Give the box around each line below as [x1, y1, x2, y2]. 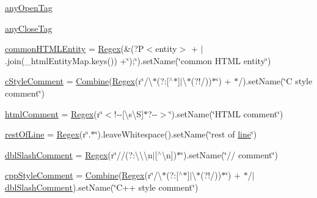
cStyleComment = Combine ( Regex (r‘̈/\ [5, 75, 153, 87]
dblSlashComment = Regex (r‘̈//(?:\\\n [5, 148, 153, 161]
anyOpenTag [5, 1, 53, 13]
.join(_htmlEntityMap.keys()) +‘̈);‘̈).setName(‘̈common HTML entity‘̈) [5, 54, 271, 67]
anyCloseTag [5, 21, 53, 34]
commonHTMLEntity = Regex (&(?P [5, 42, 144, 55]
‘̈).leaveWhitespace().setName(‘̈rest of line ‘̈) [95, 128, 257, 141]
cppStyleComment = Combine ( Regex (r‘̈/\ [5, 169, 162, 182]
